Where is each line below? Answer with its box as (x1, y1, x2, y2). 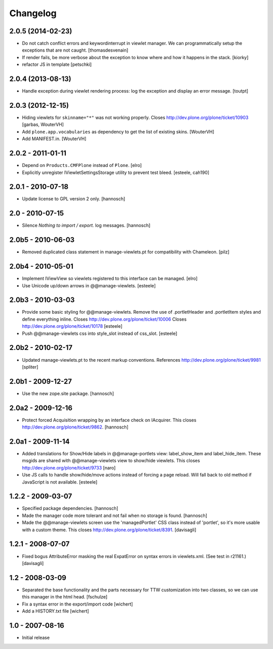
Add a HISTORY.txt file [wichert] (22, 608, 89, 614)
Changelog (9, 8, 57, 19)
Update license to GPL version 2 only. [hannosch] (22, 196, 125, 202)
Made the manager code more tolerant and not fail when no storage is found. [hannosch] (22, 512, 207, 518)
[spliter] (22, 364, 38, 370)
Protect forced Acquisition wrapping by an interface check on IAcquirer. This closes (22, 417, 197, 423)
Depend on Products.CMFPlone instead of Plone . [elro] (22, 162, 142, 168)
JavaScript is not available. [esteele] (22, 479, 98, 485)
